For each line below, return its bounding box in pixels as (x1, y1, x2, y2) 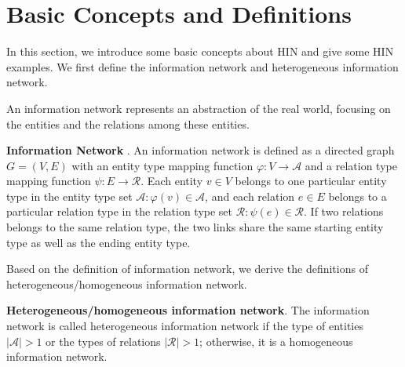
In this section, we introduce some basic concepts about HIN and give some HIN (6, 43, 394, 60)
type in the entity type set (6, 187, 133, 204)
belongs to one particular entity (235, 173, 387, 189)
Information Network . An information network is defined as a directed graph (6, 142, 395, 158)
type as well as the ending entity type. (6, 234, 191, 250)
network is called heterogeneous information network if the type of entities (6, 318, 363, 334)
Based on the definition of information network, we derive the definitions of (6, 260, 368, 277)
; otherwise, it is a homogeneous (199, 332, 353, 349)
